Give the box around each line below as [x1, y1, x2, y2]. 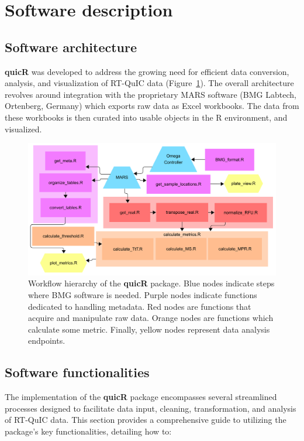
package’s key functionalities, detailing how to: [5, 425, 172, 437]
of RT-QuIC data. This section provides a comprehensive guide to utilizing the [5, 413, 286, 426]
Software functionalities [5, 363, 150, 381]
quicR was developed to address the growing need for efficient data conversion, [5, 65, 289, 77]
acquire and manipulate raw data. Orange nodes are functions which [28, 312, 274, 324]
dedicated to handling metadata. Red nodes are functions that [28, 300, 251, 312]
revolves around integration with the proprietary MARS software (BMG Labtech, [5, 88, 296, 100]
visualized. [5, 122, 42, 135]
